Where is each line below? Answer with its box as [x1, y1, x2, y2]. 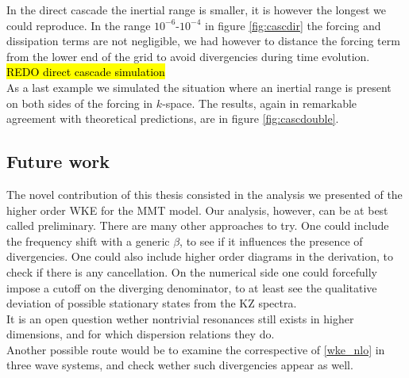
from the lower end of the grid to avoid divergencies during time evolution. [6, 48, 370, 64]
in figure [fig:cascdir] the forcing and [204, 17, 381, 33]
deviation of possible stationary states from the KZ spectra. [6, 295, 297, 311]
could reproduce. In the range [6, 17, 151, 33]
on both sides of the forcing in [6, 94, 153, 111]
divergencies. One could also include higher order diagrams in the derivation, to [6, 248, 393, 265]
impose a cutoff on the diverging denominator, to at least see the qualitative [6, 279, 377, 296]
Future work [6, 149, 110, 174]
